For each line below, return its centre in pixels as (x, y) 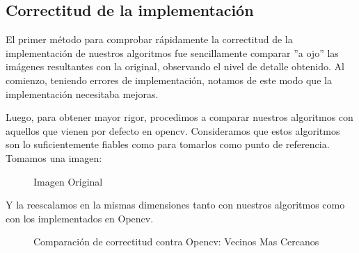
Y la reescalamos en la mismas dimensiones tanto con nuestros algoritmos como (175, 205)
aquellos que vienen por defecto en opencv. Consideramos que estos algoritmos (173, 130)
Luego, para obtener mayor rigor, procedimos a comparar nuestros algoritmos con (179, 117)
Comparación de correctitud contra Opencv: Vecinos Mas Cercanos (176, 242)
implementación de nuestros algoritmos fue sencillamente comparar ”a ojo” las (172, 52)
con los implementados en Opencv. (80, 218)
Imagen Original (68, 181)
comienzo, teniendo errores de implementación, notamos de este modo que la (169, 80)
